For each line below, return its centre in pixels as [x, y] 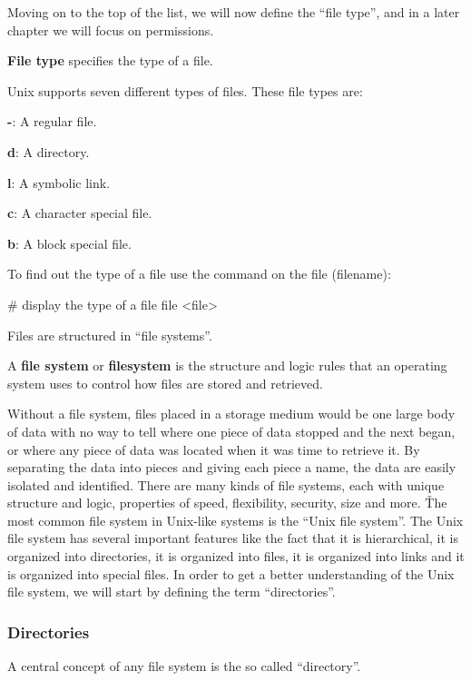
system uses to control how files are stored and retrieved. [165, 383]
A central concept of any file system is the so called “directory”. [184, 666]
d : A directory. [49, 151]
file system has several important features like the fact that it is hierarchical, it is [233, 538]
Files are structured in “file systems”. [110, 335]
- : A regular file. [52, 121]
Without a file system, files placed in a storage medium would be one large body [231, 414]
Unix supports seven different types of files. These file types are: [185, 90]
